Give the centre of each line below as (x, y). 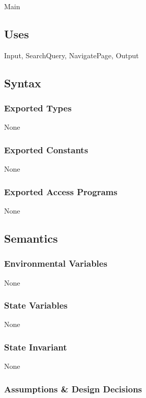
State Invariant (36, 347)
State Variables (36, 305)
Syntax (23, 83)
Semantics (31, 238)
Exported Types (38, 108)
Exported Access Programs (61, 191)
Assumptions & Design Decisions (73, 389)
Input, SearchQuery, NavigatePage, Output (71, 55)
